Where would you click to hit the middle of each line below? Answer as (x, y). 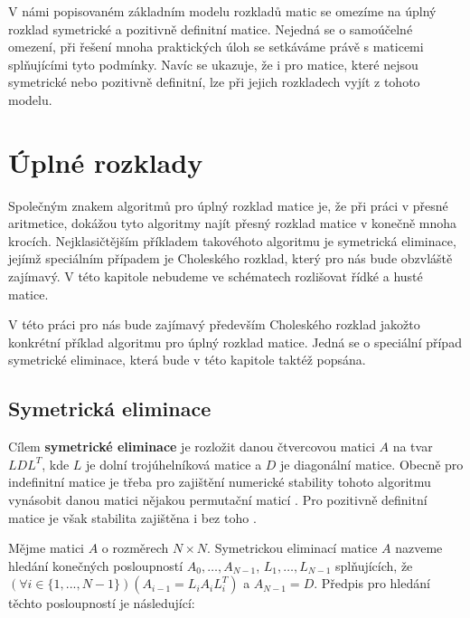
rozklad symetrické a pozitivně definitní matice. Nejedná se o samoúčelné (211, 29)
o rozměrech (135, 548)
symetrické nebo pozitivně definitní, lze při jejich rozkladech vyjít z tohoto (214, 82)
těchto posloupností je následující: (102, 603)
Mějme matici (46, 548)
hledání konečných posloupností (96, 565)
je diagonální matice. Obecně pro (372, 464)
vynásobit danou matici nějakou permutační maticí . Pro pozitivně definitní (218, 500)
